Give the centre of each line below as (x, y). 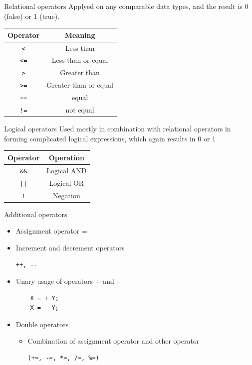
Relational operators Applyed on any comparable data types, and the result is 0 (126, 6)
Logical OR (67, 182)
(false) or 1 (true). (32, 16)
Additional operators (36, 214)
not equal (80, 110)
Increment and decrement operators (70, 247)
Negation (66, 195)
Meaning (80, 35)
